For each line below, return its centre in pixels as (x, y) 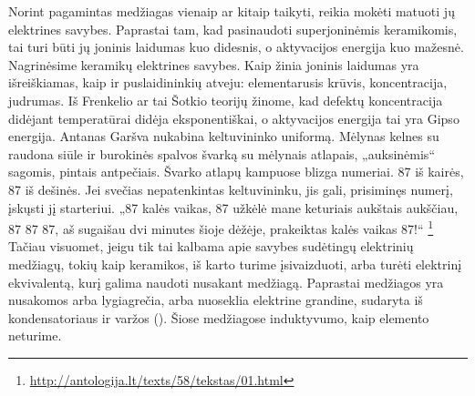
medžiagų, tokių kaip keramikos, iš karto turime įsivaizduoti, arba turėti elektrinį (235, 264)
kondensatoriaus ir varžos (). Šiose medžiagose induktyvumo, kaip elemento (219, 317)
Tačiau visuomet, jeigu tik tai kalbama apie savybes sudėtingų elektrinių (211, 246)
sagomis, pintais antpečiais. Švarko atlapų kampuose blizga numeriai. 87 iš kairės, (236, 172)
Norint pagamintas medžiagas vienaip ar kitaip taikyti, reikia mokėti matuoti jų (232, 11)
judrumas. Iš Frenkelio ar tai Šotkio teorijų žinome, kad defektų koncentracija (226, 100)
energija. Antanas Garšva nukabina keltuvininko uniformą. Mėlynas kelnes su (224, 136)
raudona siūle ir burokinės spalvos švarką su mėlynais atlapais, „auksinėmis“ (222, 153)
